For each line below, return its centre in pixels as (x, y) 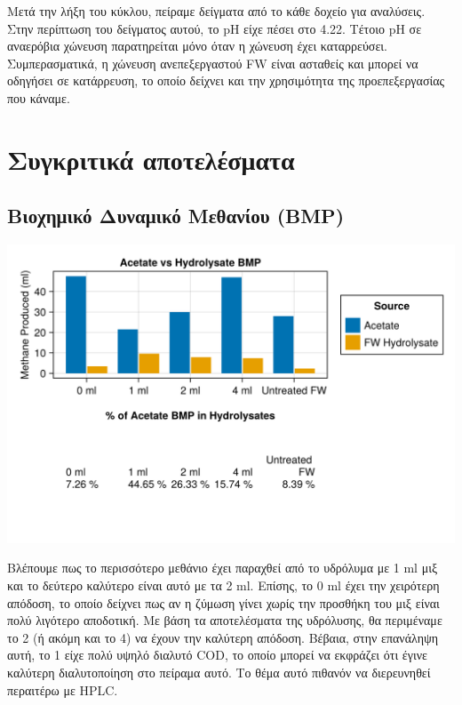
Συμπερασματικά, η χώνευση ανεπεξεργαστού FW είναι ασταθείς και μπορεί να (213, 63)
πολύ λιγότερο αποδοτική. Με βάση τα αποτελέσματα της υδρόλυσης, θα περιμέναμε (225, 620)
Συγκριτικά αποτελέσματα (151, 159)
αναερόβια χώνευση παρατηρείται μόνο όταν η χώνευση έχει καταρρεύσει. (197, 46)
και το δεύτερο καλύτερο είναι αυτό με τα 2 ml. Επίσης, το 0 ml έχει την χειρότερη (223, 585)
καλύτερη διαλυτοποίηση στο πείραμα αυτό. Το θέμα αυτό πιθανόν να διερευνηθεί (219, 672)
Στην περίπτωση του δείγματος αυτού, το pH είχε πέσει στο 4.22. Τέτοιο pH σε (215, 28)
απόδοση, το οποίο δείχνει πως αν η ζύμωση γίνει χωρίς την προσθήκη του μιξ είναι (223, 602)
